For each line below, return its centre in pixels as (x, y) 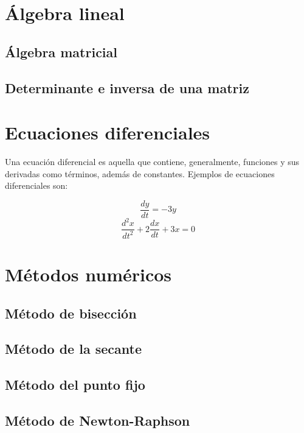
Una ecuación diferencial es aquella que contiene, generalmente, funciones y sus (152, 162)
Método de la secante (73, 349)
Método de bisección (71, 313)
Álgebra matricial (61, 51)
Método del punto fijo (75, 385)
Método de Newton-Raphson (98, 420)
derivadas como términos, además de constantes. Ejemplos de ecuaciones (140, 173)
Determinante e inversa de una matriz (127, 87)
